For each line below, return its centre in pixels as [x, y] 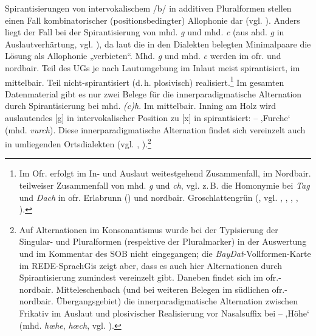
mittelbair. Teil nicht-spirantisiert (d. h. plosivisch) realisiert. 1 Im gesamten [145, 81]
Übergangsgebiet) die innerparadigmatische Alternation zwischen [177, 301]
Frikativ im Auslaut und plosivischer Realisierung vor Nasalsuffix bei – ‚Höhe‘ [164, 313]
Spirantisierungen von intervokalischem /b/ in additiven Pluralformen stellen [148, 8]
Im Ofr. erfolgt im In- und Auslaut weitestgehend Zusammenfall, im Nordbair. [165, 173]
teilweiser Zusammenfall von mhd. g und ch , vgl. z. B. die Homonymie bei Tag [164, 185]
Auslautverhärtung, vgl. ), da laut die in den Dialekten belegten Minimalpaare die [158, 44]
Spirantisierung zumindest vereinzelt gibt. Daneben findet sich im [141, 277]
